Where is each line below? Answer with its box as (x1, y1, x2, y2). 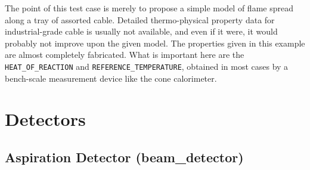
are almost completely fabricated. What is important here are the (5, 48, 244, 61)
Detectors (5, 107, 86, 131)
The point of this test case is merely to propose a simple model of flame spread (5, 2, 293, 14)
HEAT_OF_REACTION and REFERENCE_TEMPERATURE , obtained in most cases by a (5, 60, 289, 72)
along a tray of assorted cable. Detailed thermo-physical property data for (5, 13, 275, 26)
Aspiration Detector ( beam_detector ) (5, 147, 244, 166)
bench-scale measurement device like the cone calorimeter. (5, 72, 217, 84)
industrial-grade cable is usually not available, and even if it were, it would (5, 25, 278, 38)
